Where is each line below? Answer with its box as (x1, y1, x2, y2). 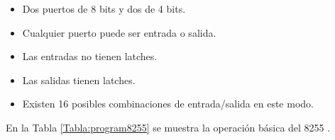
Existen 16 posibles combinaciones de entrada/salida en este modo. (22, 96, 314, 111)
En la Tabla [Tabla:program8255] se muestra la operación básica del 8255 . (6, 119, 331, 134)
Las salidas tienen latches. (22, 72, 136, 87)
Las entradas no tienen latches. (22, 49, 158, 64)
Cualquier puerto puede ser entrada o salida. (22, 25, 216, 40)
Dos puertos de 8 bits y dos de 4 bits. (22, 1, 186, 16)
